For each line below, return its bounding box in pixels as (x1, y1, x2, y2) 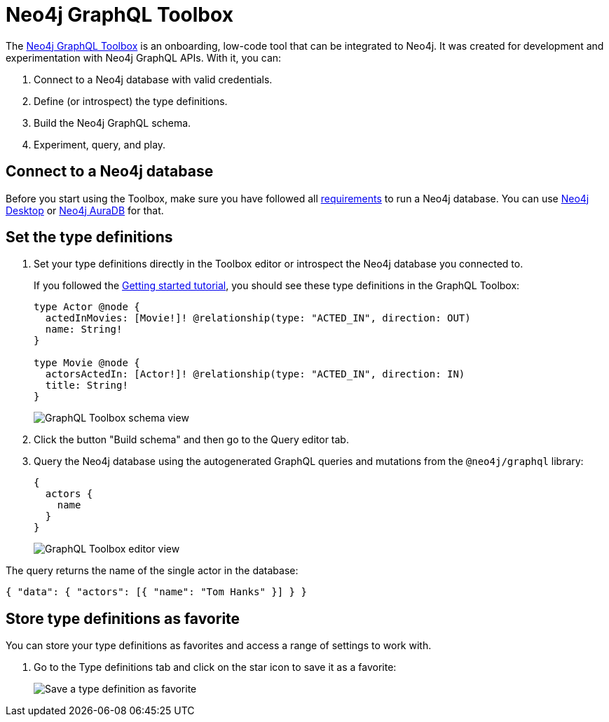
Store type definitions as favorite (6, 609, 240, 627)
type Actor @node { (34, 301, 140, 313)
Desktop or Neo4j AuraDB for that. (6, 204, 164, 216)
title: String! (45, 380, 128, 391)
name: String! (45, 324, 123, 335)
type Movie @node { (34, 357, 140, 369)
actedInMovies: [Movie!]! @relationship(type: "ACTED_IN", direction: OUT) (45, 312, 471, 324)
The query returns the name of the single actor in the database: (6, 564, 299, 577)
